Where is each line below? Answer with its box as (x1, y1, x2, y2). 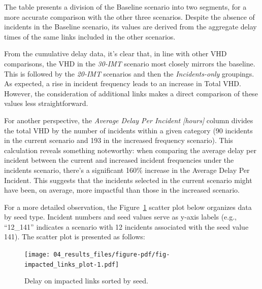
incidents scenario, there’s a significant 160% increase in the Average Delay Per (4, 164, 250, 175)
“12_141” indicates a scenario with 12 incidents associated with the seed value (4, 221, 249, 232)
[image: (24, 251, 50, 259)
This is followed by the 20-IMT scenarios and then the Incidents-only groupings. (4, 68, 254, 79)
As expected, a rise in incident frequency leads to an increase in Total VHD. (4, 78, 241, 89)
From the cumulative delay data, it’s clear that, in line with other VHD (4, 48, 227, 59)
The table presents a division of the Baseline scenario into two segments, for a (4, 2, 247, 12)
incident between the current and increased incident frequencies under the (4, 155, 234, 165)
